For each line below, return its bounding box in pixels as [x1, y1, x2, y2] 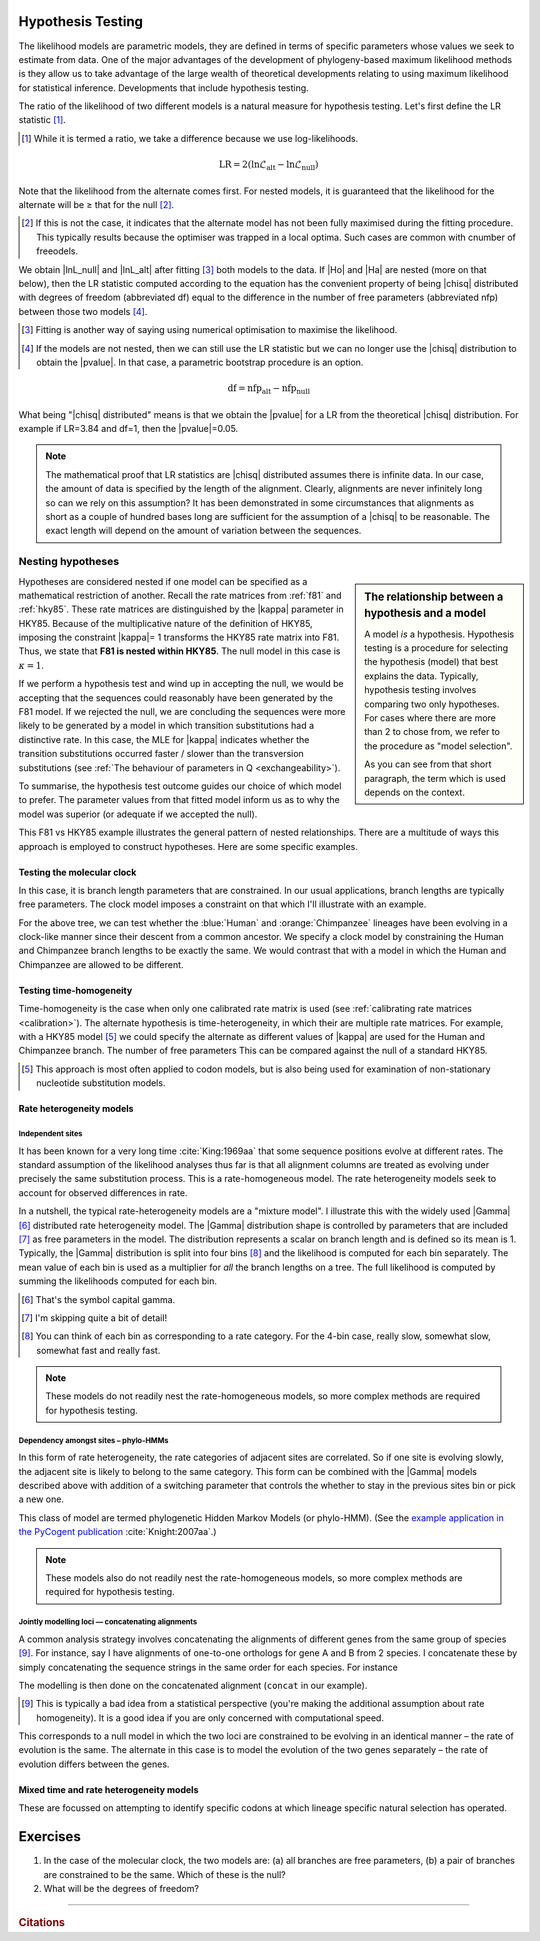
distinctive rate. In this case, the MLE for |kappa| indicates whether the [18, 733, 310, 745]
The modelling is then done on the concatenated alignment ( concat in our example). [18, 1679, 368, 1691]
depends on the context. [364, 786, 465, 798]
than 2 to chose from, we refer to [364, 726, 500, 738]
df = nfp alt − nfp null [227, 383, 310, 396]
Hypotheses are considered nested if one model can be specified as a [18, 575, 308, 587]
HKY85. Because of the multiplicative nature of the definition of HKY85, [18, 617, 314, 629]
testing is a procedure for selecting [364, 642, 509, 654]
